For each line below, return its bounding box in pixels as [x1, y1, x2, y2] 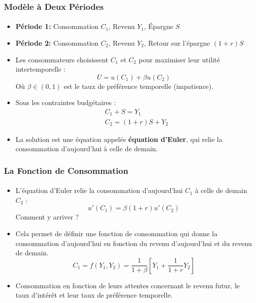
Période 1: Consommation [15, 21, 99, 31]
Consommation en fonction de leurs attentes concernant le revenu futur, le [15, 280, 240, 290]
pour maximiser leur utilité [138, 54, 220, 64]
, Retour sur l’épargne [144, 38, 210, 48]
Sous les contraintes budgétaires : [15, 97, 116, 108]
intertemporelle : [15, 64, 65, 74]
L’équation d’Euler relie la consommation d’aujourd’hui [15, 185, 183, 195]
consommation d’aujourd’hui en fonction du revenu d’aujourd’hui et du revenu [15, 238, 252, 248]
